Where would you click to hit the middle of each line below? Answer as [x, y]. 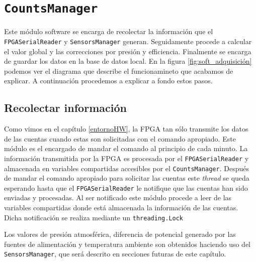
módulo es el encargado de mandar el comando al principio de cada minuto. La [126, 148]
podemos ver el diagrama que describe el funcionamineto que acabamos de [119, 71]
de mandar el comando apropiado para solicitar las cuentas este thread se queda [127, 178]
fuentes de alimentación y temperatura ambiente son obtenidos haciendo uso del [127, 244]
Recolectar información [65, 108]
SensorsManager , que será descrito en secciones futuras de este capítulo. [115, 254]
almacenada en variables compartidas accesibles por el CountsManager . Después [126, 168]
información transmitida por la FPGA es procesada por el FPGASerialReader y [126, 158]
